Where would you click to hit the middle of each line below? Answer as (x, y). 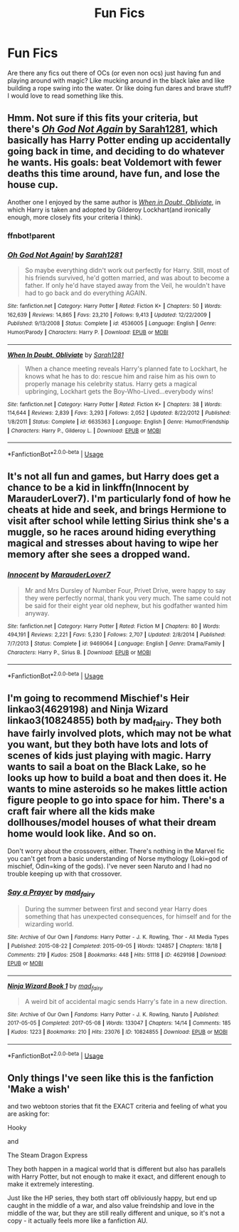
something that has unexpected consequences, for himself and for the (128, 916)
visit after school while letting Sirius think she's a (118, 521)
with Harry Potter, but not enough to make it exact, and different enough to (117, 1176)
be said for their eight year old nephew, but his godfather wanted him (126, 605)
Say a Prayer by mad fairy (51, 893)
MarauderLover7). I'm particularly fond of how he (119, 499)
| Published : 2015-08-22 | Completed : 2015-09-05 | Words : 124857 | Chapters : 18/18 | (115, 946)
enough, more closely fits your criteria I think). (75, 217)
